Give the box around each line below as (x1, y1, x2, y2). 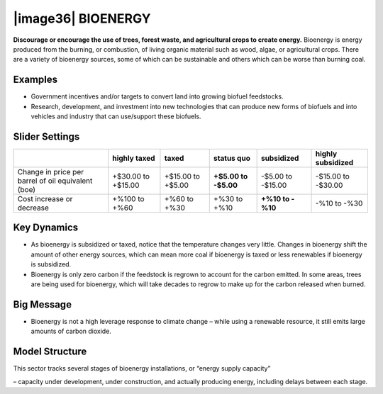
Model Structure (13, 346, 87, 358)
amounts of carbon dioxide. (30, 327, 111, 336)
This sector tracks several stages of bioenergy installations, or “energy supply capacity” (13, 364, 271, 373)
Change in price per (17, 167, 84, 176)
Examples (13, 74, 58, 86)
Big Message (13, 298, 72, 310)
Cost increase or (17, 193, 73, 203)
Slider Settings (13, 130, 80, 142)
